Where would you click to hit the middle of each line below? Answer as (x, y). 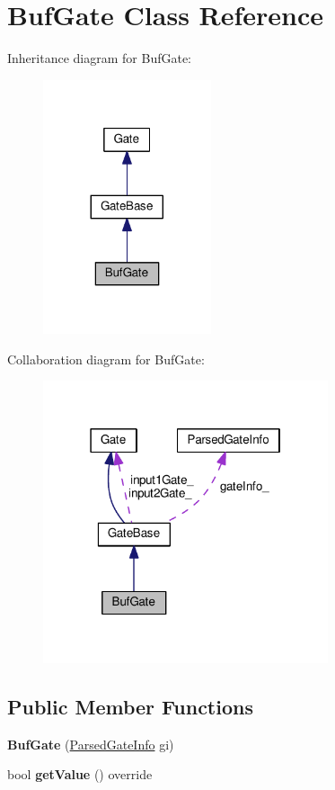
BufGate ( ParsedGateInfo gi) (91, 744)
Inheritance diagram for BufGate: (99, 58)
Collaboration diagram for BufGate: (106, 359)
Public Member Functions (130, 706)
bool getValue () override (80, 774)
